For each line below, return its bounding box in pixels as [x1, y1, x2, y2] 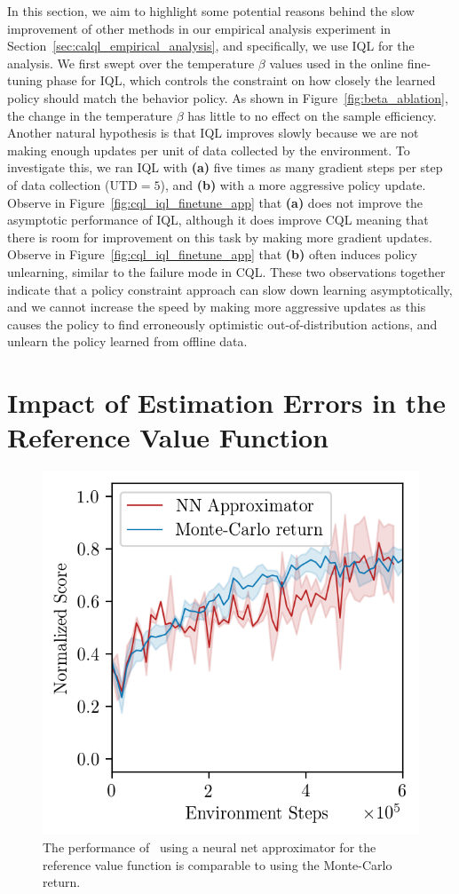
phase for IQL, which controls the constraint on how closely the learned [46, 71, 436, 90]
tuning [7, 71, 43, 90]
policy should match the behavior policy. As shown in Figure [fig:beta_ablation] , [7, 88, 448, 107]
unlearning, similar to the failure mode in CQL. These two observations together [7, 262, 446, 281]
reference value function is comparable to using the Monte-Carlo [43, 855, 392, 874]
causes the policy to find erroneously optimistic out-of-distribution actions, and [7, 314, 438, 333]
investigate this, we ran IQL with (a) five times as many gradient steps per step [7, 158, 443, 177]
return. [43, 873, 81, 891]
